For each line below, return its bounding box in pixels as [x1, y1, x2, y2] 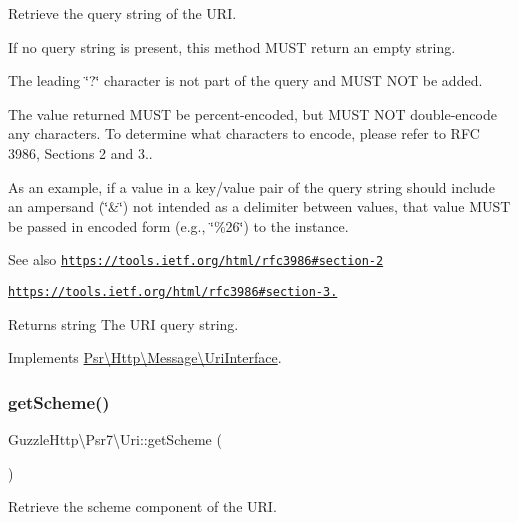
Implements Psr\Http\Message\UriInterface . [8, 347, 282, 368]
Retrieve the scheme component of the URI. [8, 496, 277, 517]
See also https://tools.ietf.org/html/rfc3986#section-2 [8, 249, 384, 270]
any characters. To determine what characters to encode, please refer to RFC [8, 123, 480, 144]
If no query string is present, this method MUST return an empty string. [8, 36, 456, 57]
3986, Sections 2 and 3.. [8, 142, 153, 163]
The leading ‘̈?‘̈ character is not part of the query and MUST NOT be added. [8, 70, 483, 91]
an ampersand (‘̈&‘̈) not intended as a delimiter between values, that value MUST [8, 196, 511, 217]
